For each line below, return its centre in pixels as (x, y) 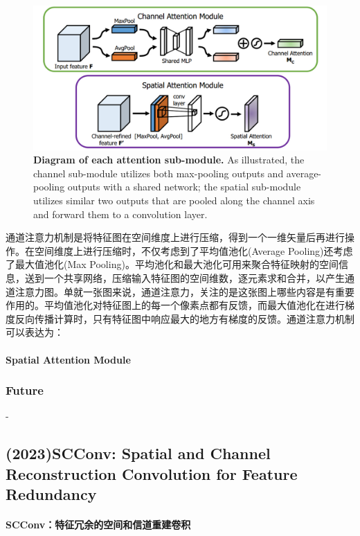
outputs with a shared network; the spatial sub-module (184, 187)
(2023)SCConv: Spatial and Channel (138, 453)
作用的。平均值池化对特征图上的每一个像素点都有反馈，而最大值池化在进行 (175, 305)
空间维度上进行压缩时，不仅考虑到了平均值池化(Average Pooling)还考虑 (193, 250)
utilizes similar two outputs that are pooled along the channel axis (174, 200)
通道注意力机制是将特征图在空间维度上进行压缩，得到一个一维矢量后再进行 (175, 237)
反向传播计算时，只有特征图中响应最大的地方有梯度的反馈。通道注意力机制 (184, 318)
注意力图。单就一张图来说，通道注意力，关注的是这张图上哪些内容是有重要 (184, 291)
